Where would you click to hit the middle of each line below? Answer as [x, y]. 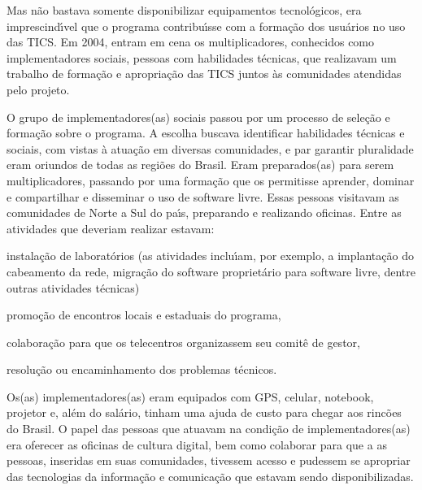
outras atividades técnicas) [73, 287]
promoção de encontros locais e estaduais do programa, [144, 315]
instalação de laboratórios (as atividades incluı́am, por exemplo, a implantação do [210, 256]
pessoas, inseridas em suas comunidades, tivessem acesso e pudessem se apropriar [209, 460]
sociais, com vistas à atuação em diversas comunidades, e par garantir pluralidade [210, 148]
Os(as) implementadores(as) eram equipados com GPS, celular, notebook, [190, 396]
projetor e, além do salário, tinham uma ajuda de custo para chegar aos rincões [204, 412]
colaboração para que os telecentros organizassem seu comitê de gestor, [183, 342]
